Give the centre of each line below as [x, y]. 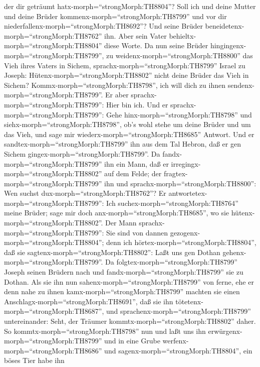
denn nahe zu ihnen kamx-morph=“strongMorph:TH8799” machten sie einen [122, 291]
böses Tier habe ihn [34, 360]
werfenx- [176, 341]
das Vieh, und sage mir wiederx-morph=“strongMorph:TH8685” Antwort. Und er [129, 134]
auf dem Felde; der [133, 173]
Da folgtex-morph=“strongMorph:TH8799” [171, 262]
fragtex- [176, 173]
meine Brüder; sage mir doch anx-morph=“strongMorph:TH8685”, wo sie [117, 213]
